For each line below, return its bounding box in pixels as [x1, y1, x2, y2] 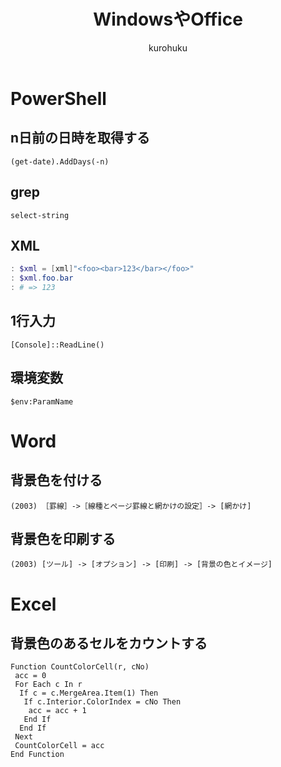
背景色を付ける [10, 472, 103, 489]
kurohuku [148, 41, 188, 54]
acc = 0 [14, 671, 47, 681]
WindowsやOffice [93, 8, 243, 31]
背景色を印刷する [10, 531, 116, 548]
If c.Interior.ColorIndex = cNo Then [23, 697, 182, 707]
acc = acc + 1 [28, 706, 87, 716]
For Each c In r [14, 680, 83, 690]
